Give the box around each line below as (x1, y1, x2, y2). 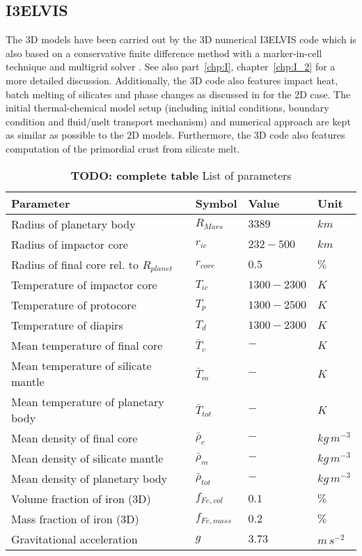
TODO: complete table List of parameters (70, 167, 292, 183)
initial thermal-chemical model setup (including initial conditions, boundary (6, 100, 329, 115)
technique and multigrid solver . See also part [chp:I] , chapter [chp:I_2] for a (6, 59, 336, 74)
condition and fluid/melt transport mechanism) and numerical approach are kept (6, 114, 351, 128)
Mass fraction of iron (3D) (11, 511, 139, 527)
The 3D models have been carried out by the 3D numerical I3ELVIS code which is (6, 32, 356, 47)
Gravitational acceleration (11, 531, 138, 548)
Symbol (195, 194, 237, 211)
